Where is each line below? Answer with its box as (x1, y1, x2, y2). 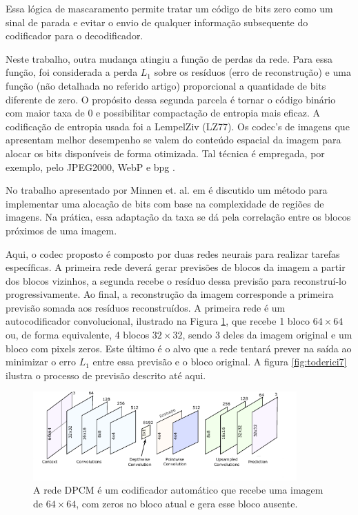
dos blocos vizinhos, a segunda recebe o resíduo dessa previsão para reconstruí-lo (6, 273, 347, 287)
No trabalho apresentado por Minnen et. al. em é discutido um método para (6, 183, 328, 197)
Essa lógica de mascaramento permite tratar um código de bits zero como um (6, 1, 333, 15)
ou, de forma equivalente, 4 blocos (6, 327, 150, 342)
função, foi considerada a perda (6, 65, 138, 79)
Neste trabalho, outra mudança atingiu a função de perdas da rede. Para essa (6, 51, 332, 65)
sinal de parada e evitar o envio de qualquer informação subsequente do (6, 14, 308, 29)
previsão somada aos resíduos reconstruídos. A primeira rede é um (6, 300, 286, 314)
